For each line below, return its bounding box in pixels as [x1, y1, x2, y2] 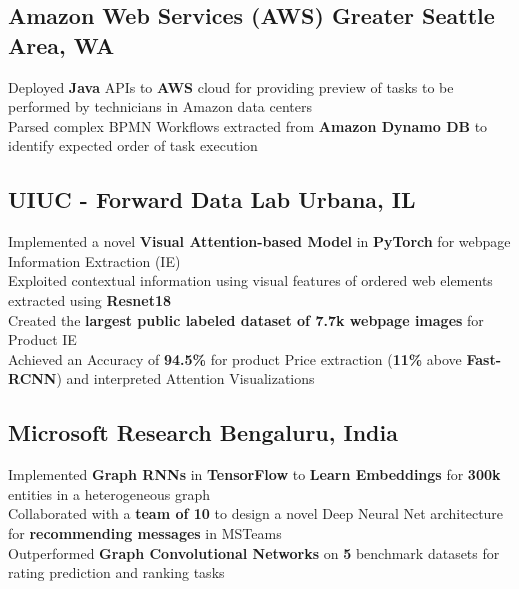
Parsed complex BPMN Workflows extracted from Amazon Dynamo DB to [8, 115, 488, 136]
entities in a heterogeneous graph [8, 483, 211, 504]
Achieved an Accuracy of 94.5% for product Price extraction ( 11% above [8, 348, 462, 369]
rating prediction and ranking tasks [8, 562, 225, 583]
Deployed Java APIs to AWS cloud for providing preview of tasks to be [8, 76, 454, 97]
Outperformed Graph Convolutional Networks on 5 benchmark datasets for [8, 542, 500, 563]
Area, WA [8, 29, 115, 60]
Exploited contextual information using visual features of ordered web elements [8, 270, 493, 291]
